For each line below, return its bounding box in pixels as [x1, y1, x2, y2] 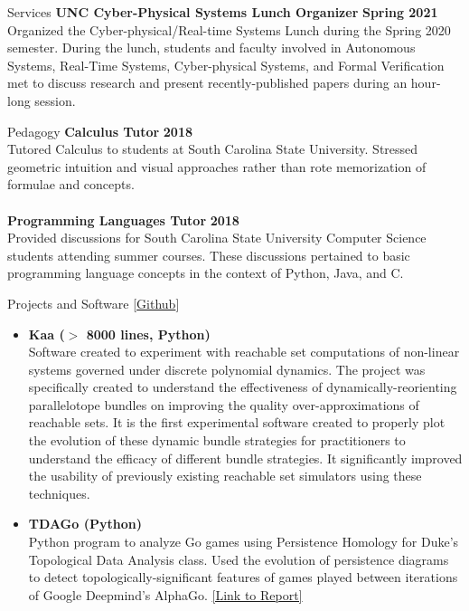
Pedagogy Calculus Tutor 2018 [7, 121, 192, 140]
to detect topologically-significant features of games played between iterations [28, 568, 458, 587]
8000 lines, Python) [86, 324, 211, 343]
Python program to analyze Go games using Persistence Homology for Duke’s [28, 532, 459, 551]
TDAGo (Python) [28, 514, 142, 533]
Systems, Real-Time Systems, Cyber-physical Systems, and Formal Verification [7, 55, 445, 74]
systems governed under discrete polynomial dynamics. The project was [28, 359, 426, 378]
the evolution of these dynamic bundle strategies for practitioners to [28, 431, 406, 450]
